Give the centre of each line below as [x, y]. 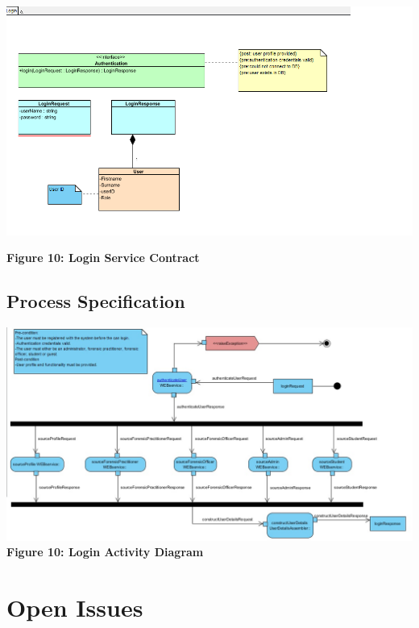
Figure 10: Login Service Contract [103, 258]
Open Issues [75, 607]
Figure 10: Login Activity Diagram [105, 552]
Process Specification [96, 301]
